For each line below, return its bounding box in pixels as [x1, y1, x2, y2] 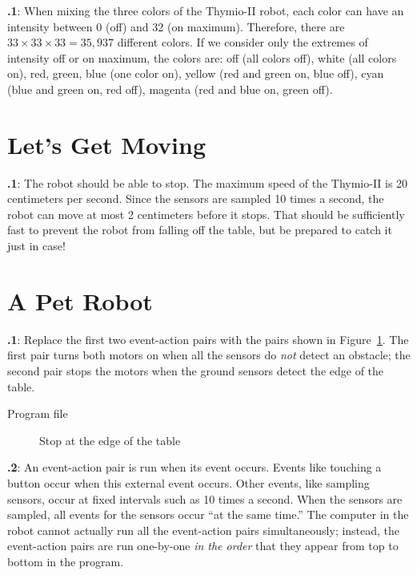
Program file [7, 405, 68, 422]
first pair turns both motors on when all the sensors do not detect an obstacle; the [7, 346, 411, 363]
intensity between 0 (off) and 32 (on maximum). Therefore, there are [7, 18, 345, 34]
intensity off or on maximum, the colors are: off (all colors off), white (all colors [7, 49, 397, 66]
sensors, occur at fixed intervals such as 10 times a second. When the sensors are [7, 490, 403, 507]
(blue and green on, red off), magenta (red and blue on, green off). [7, 80, 333, 97]
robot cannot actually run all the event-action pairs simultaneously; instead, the [7, 521, 400, 538]
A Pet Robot [7, 284, 153, 317]
